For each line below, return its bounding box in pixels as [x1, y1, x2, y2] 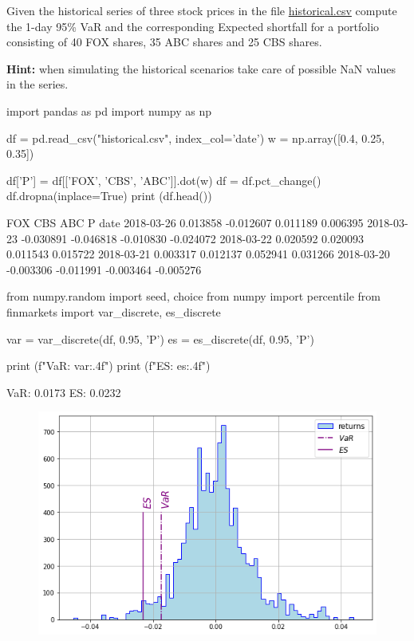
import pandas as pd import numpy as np [6, 102, 212, 119]
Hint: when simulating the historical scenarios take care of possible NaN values [6, 60, 396, 77]
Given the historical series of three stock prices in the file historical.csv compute [6, 2, 397, 18]
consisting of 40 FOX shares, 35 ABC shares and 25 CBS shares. [6, 33, 322, 50]
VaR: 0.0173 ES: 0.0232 [6, 383, 121, 400]
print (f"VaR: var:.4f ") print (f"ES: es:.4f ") [6, 357, 211, 374]
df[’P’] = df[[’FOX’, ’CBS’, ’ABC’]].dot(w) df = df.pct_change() [6, 171, 321, 188]
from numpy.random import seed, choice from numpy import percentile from [6, 288, 380, 305]
